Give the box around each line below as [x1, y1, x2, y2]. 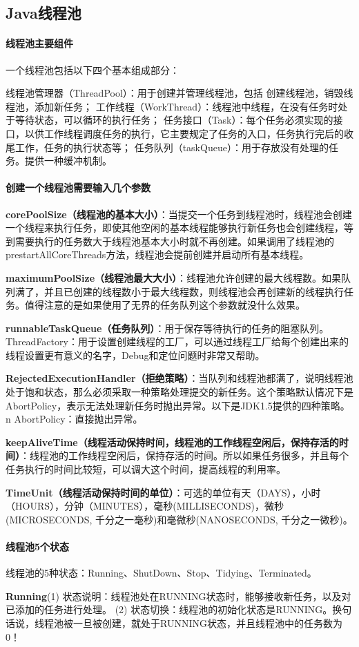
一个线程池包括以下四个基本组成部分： [6, 62, 179, 77]
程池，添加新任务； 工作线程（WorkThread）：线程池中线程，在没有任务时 [6, 99, 338, 113]
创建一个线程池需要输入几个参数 [6, 180, 151, 195]
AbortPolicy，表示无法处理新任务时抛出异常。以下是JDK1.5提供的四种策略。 [6, 398, 350, 412]
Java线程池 [6, 2, 81, 23]
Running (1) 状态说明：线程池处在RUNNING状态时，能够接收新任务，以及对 [6, 588, 351, 603]
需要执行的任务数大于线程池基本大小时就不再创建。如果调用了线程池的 [14, 233, 334, 248]
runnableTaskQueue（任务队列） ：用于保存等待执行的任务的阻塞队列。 [6, 320, 329, 335]
